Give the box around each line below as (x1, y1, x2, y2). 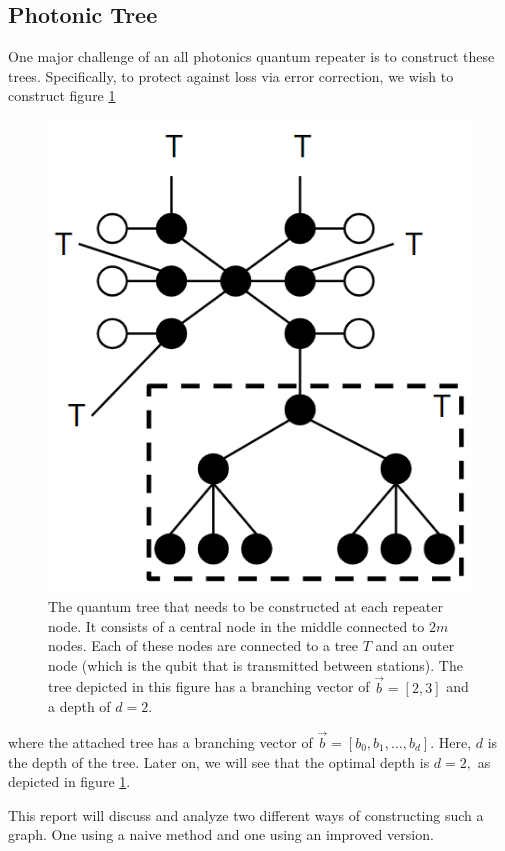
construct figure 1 (8, 85, 116, 106)
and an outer (375, 635, 455, 656)
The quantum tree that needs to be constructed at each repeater (48, 596, 443, 617)
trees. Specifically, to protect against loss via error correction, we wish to (8, 65, 454, 86)
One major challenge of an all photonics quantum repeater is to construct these (8, 46, 495, 67)
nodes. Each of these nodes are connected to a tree (48, 635, 359, 656)
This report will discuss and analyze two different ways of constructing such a (8, 804, 484, 825)
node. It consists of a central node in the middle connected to (48, 615, 425, 636)
